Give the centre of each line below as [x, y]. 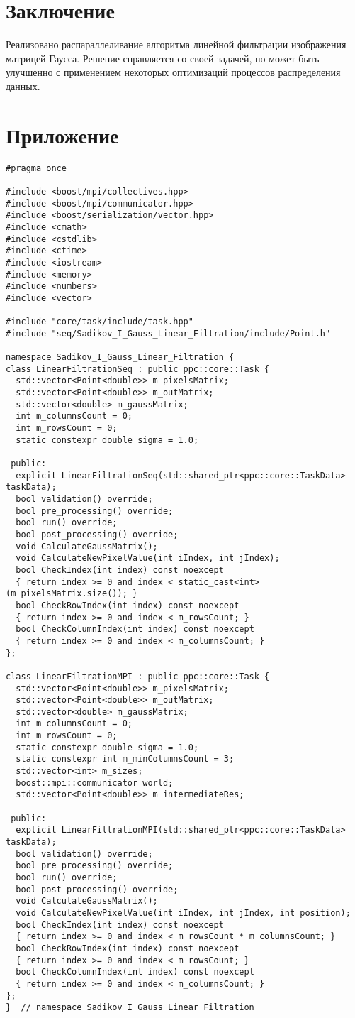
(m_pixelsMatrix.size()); [67, 594]
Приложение [62, 135]
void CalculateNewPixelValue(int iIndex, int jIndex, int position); [183, 913]
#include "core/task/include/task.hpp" [100, 322]
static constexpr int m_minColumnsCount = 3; [125, 759]
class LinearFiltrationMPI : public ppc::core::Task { [138, 676]
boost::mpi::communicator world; [95, 783]
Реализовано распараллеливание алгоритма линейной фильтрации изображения [176, 44]
